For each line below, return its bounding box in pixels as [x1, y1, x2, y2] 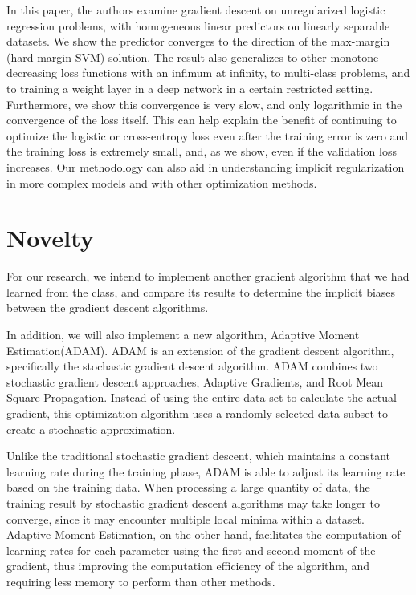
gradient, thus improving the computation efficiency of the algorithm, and [6, 557, 370, 574]
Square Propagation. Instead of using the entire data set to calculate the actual [6, 389, 397, 406]
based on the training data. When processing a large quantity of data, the [6, 479, 370, 496]
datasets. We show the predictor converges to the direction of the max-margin [6, 33, 390, 50]
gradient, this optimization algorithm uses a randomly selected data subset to [6, 405, 389, 421]
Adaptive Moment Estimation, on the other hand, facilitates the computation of [6, 526, 401, 543]
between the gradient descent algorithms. [6, 299, 209, 316]
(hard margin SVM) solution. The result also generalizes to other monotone [6, 48, 379, 65]
